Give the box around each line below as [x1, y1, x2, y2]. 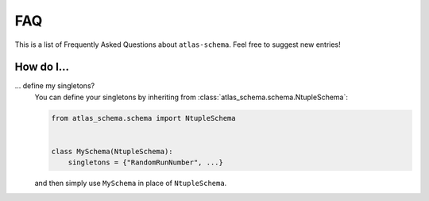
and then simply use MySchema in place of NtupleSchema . [34, 179, 227, 188]
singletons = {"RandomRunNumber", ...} [68, 158, 224, 167]
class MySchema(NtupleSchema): [51, 147, 174, 156]
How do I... [14, 60, 70, 74]
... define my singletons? [14, 81, 95, 91]
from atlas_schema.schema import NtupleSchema [51, 114, 236, 122]
